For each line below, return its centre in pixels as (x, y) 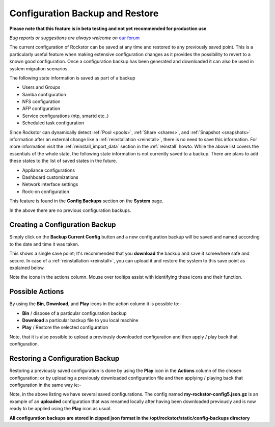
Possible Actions (37, 292)
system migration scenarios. (39, 68)
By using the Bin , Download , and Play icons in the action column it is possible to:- (95, 304)
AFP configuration (41, 109)
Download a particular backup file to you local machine (80, 321)
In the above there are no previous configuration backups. (71, 210)
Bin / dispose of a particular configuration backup (74, 313)
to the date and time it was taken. (44, 244)
